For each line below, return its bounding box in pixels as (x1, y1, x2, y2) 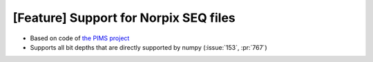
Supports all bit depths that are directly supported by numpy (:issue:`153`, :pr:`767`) (30, 43, 267, 51)
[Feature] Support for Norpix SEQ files (12, 10, 236, 25)
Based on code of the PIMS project (30, 34, 130, 42)
